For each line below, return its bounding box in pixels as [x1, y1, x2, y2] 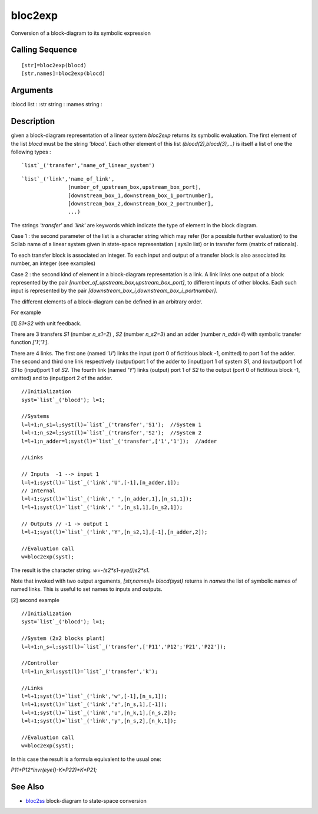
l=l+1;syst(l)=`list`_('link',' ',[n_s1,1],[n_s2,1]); [21, 504, 183, 511]
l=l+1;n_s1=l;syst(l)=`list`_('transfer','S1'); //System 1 [21, 421, 201, 428]
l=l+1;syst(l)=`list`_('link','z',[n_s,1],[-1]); [21, 701, 168, 708]
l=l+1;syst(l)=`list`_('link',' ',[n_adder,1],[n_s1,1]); [21, 496, 193, 502]
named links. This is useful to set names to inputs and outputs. [11, 586, 163, 593]
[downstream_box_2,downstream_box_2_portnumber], [68, 200, 214, 207]
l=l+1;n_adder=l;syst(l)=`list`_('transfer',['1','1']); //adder [21, 437, 217, 444]
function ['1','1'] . [11, 339, 49, 346]
